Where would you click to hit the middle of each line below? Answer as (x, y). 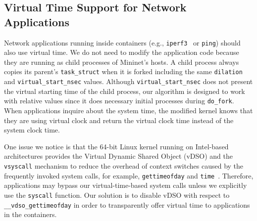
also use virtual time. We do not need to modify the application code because (122, 52)
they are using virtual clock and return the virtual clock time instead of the (119, 120)
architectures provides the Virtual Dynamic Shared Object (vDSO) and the (118, 156)
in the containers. (30, 214)
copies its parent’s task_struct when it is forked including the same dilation (123, 71)
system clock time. (32, 130)
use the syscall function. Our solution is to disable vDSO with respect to (117, 195)
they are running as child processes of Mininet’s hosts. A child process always (122, 62)
